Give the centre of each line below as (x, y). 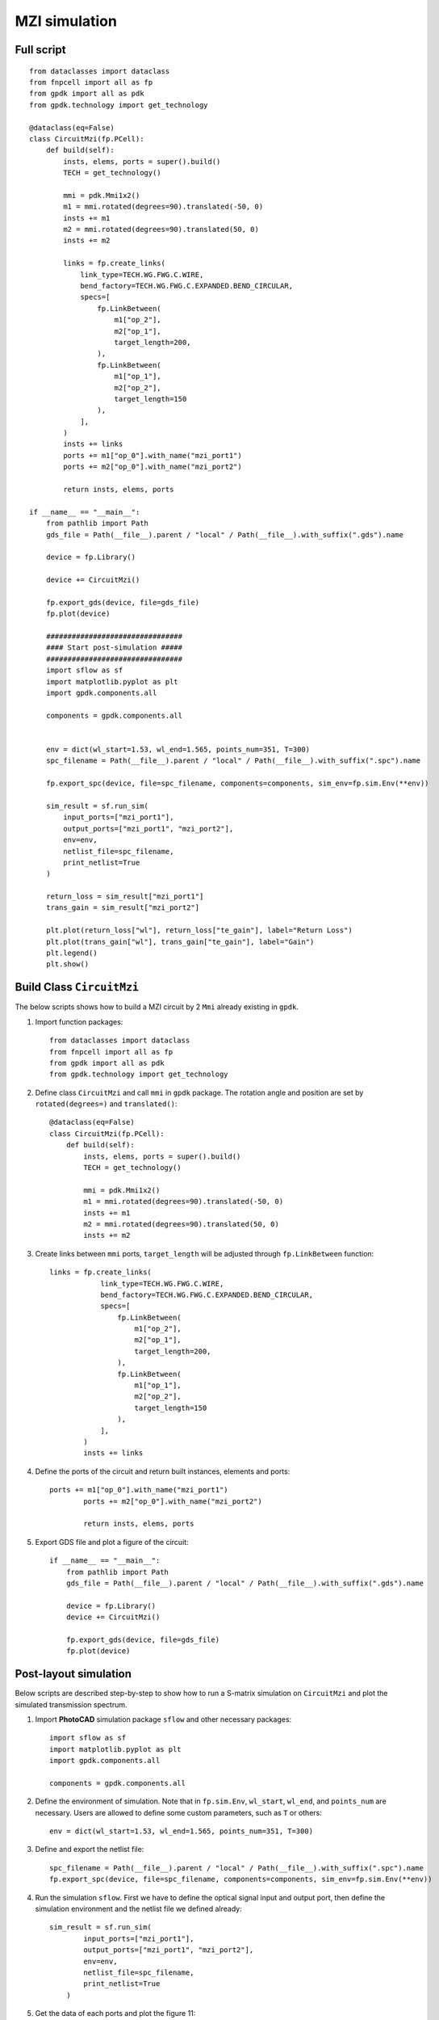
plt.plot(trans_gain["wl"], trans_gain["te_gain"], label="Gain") (180, 942)
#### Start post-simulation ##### (114, 648)
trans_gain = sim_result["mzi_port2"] (123, 908)
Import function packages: (79, 1021)
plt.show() (67, 964)
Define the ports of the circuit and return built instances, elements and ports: (163, 1471)
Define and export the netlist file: (90, 1850)
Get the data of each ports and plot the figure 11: (115, 2014)
